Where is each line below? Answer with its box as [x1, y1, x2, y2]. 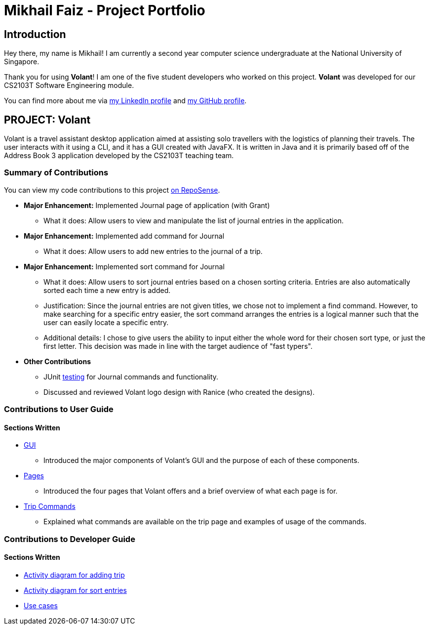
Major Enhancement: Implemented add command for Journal [24, 231, 225, 240]
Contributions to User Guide [4, 404, 114, 415]
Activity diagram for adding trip [24, 570, 125, 579]
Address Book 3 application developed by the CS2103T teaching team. [4, 151, 234, 160]
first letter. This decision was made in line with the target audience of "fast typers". [43, 341, 312, 350]
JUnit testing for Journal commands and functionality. [43, 372, 219, 381]
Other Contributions [24, 357, 91, 366]
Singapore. [4, 57, 39, 66]
